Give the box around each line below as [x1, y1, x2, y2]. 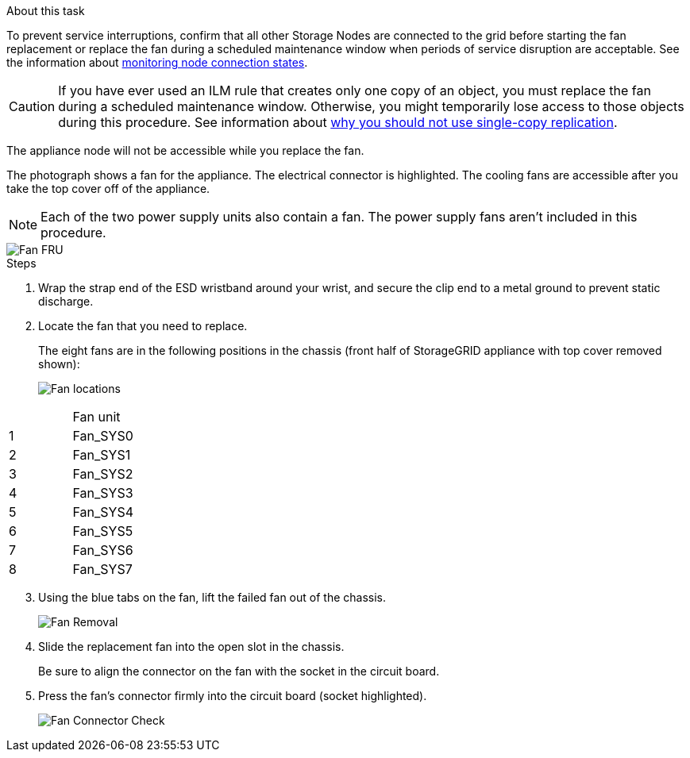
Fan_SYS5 [72, 523, 133, 539]
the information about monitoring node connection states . [6, 56, 308, 69]
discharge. [38, 294, 94, 308]
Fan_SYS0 [72, 428, 133, 444]
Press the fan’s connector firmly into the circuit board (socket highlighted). [38, 689, 427, 702]
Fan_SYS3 [72, 485, 133, 501]
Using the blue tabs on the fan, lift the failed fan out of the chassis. [38, 591, 386, 604]
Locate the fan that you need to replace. [38, 319, 248, 333]
